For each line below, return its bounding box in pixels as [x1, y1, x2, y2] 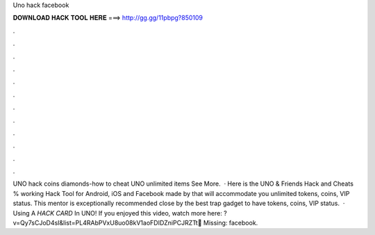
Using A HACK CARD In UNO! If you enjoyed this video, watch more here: [12, 209, 222, 217]
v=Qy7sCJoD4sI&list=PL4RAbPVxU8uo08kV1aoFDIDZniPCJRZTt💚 [12, 219, 202, 227]
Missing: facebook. [203, 219, 258, 227]
